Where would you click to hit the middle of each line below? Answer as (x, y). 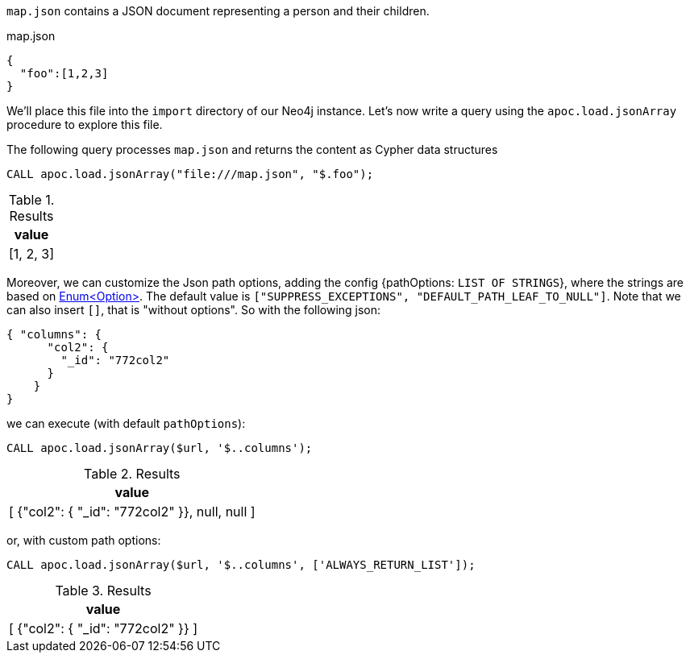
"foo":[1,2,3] (64, 73)
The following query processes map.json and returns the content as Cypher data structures (252, 149)
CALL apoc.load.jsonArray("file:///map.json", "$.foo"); (190, 174)
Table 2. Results (132, 474)
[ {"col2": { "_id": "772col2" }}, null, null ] (132, 512)
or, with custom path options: (84, 540)
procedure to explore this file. (85, 124)
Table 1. (31, 200)
